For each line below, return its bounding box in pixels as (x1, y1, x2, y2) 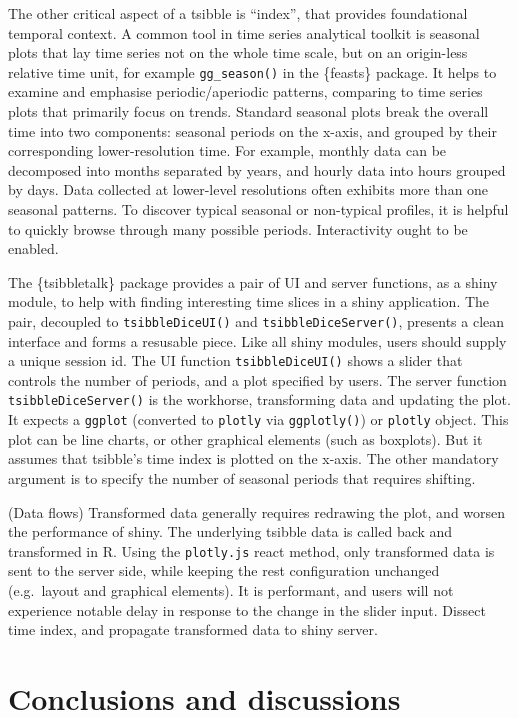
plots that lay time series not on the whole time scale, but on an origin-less (8, 42, 468, 63)
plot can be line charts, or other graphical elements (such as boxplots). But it (8, 428, 483, 449)
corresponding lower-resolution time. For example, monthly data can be (8, 140, 447, 161)
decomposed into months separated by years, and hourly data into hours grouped (8, 159, 506, 180)
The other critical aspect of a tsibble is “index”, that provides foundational (8, 3, 468, 23)
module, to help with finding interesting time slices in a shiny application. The (8, 291, 490, 312)
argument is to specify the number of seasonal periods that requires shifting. (8, 467, 476, 488)
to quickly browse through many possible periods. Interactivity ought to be (8, 218, 468, 239)
